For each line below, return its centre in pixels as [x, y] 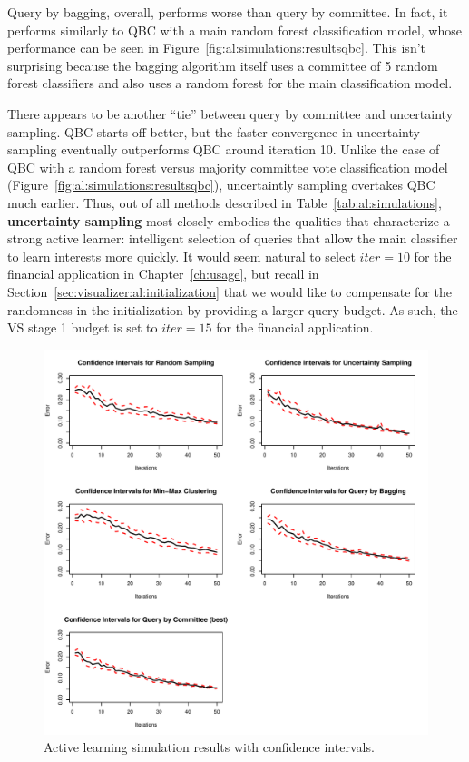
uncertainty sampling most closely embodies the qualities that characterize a [229, 220]
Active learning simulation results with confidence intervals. [209, 747]
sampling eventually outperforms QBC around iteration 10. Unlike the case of [224, 149]
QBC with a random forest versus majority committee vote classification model [228, 167]
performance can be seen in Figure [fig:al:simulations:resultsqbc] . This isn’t [216, 48]
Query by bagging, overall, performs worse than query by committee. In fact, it [228, 12]
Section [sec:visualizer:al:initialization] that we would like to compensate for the [230, 291]
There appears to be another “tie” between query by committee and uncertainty [230, 113]
